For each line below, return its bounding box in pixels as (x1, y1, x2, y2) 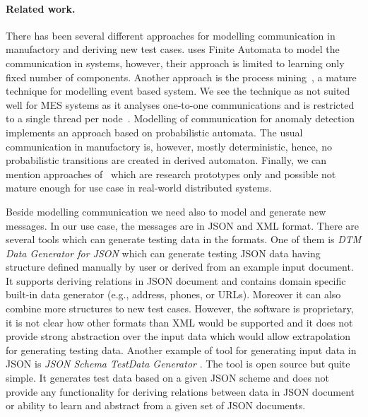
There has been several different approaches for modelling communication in (6, 28, 336, 42)
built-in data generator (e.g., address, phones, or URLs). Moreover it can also (6, 287, 341, 302)
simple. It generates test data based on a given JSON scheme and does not (6, 370, 329, 385)
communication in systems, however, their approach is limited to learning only (6, 55, 345, 70)
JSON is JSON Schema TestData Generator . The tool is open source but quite (6, 356, 350, 371)
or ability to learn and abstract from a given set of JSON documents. (6, 398, 306, 413)
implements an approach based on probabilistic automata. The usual (6, 124, 303, 139)
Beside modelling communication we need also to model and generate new (6, 204, 326, 218)
